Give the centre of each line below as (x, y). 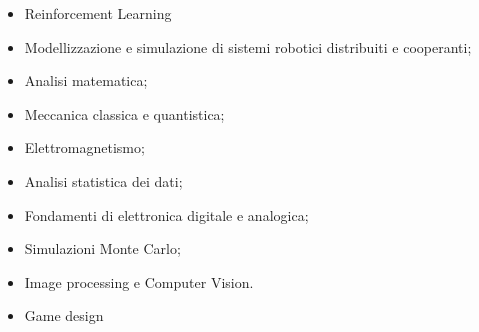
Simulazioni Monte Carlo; (102, 248)
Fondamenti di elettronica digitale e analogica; (166, 214)
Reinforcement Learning (98, 13)
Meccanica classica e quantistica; (124, 113)
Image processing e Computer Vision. (139, 281)
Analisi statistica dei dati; (103, 180)
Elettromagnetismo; (84, 147)
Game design (64, 315)
